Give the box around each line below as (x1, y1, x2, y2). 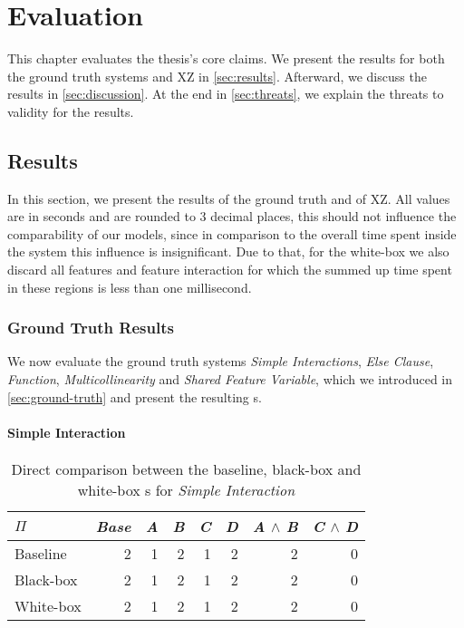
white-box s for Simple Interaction (77, 479, 295, 501)
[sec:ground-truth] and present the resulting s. (7, 387, 262, 406)
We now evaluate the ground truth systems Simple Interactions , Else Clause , (7, 352, 434, 371)
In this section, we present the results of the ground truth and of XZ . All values (7, 188, 450, 208)
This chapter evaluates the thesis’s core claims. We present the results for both (7, 49, 445, 68)
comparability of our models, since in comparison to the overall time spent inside (7, 224, 457, 243)
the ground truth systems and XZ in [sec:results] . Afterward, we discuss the (7, 66, 427, 85)
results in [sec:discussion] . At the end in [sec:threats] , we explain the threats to (7, 84, 444, 103)
